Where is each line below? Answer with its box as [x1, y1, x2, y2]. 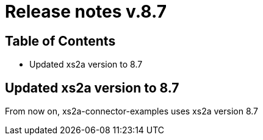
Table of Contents [5, 33, 116, 49]
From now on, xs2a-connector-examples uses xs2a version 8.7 [5, 106, 259, 117]
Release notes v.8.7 [5, 1, 167, 22]
